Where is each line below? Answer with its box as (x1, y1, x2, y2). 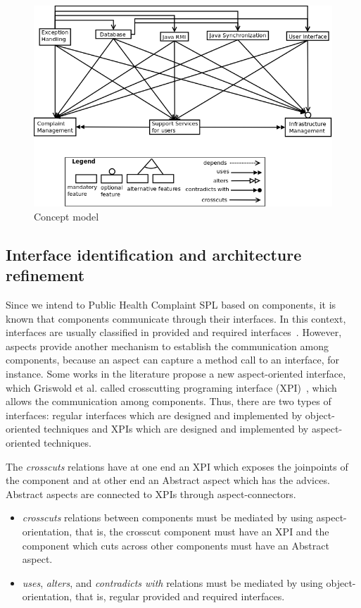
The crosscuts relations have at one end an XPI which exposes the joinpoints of (6, 459, 348, 473)
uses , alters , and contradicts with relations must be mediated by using (22, 575, 323, 590)
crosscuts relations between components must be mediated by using (22, 510, 313, 525)
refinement (6, 264, 85, 286)
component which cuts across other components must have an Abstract (22, 538, 329, 552)
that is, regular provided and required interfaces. (75, 589, 285, 604)
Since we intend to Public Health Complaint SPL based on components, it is (6, 297, 336, 312)
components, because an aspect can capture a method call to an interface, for (6, 352, 339, 367)
